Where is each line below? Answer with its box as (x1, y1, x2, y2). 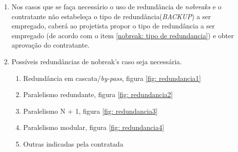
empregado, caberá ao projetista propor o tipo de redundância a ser (11, 21, 215, 31)
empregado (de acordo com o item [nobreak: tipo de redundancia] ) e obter (11, 30, 234, 40)
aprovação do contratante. (11, 40, 90, 50)
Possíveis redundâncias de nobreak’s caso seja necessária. (11, 56, 182, 66)
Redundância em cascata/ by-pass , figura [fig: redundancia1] (23, 73, 201, 83)
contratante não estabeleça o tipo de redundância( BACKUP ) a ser (11, 11, 211, 21)
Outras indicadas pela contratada (23, 138, 123, 149)
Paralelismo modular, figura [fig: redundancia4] (23, 122, 165, 132)
